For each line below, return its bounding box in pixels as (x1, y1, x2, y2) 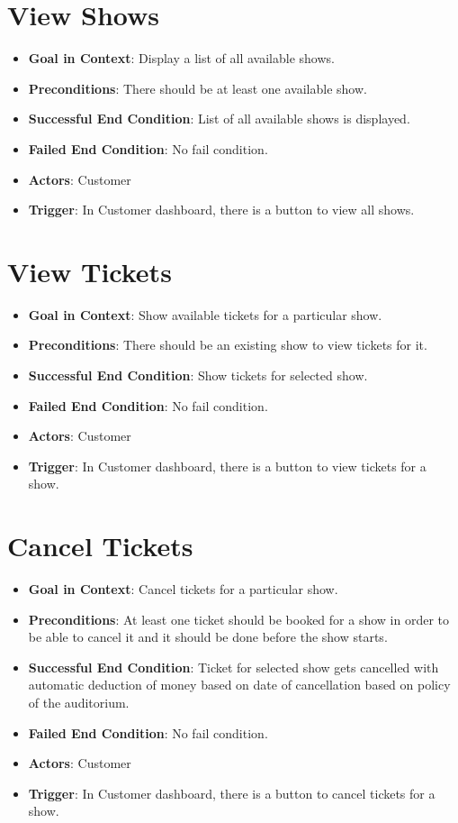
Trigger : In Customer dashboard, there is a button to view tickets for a (28, 456, 427, 475)
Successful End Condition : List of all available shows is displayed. (28, 109, 410, 128)
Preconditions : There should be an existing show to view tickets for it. (28, 335, 427, 354)
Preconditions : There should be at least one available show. (28, 78, 367, 97)
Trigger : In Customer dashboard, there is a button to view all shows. (28, 200, 415, 219)
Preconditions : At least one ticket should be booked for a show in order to (28, 609, 450, 628)
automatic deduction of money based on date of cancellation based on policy (28, 675, 451, 694)
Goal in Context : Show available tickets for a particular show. (28, 305, 382, 324)
